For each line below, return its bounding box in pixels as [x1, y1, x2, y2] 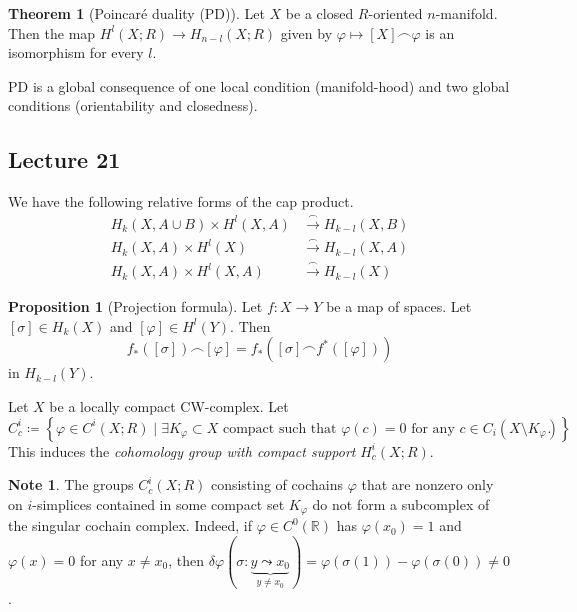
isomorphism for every [8, 42, 144, 63]
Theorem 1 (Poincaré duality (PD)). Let [8, 3, 265, 23]
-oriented [368, 3, 423, 23]
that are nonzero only [361, 474, 494, 495]
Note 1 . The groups [8, 474, 134, 495]
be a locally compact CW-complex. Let [49, 396, 289, 417]
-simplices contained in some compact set [32, 493, 285, 514]
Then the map [8, 22, 96, 43]
